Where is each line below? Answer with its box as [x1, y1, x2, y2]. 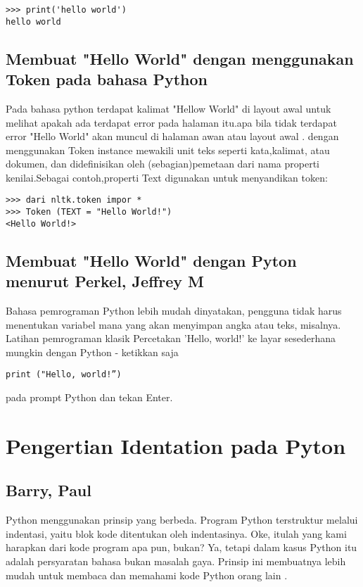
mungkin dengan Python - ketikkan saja [6, 344, 179, 359]
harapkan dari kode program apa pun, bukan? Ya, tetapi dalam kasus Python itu [6, 540, 357, 555]
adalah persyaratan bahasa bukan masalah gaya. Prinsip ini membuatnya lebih [6, 554, 346, 569]
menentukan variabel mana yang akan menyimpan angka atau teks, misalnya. [6, 317, 341, 332]
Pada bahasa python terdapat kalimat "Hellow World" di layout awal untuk [6, 101, 331, 115]
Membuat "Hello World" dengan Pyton [6, 249, 297, 271]
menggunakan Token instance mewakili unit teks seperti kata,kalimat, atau [6, 142, 330, 157]
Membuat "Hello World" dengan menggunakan [6, 47, 354, 69]
